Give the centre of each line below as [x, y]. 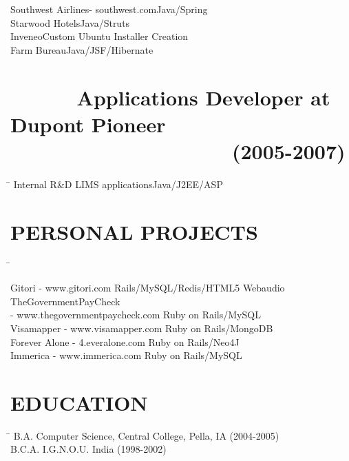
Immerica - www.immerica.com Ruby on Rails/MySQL [126, 355]
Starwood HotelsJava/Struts [70, 22]
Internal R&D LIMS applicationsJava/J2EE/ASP [118, 184]
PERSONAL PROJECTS [134, 231]
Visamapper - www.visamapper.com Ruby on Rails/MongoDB [142, 328]
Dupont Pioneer [88, 124]
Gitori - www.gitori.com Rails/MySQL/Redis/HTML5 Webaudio [148, 288]
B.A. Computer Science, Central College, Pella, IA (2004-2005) [146, 435]
